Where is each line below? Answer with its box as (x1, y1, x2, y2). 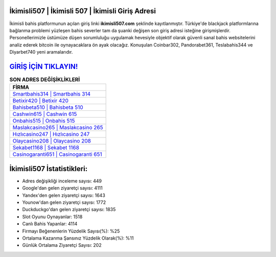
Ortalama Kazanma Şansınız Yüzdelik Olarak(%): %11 (22, 235, 134, 241)
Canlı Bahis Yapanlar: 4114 (22, 221, 78, 227)
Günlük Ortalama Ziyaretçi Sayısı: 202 (22, 242, 102, 248)
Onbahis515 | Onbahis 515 (12, 118, 75, 125)
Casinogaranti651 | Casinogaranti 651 (12, 151, 102, 158)
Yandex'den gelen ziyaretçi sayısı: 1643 (22, 192, 106, 198)
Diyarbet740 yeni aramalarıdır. (9, 49, 73, 55)
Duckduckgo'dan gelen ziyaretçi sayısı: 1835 (22, 206, 116, 213)
